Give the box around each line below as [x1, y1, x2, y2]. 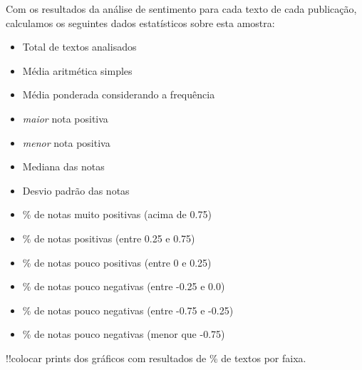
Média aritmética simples [22, 63, 133, 78]
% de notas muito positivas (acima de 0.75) [22, 207, 212, 222]
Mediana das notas [22, 159, 105, 174]
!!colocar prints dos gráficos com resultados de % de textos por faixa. [6, 350, 306, 365]
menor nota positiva [22, 135, 110, 150]
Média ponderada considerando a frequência [22, 87, 215, 102]
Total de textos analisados [22, 39, 137, 54]
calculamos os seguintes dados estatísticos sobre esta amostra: [6, 15, 275, 30]
